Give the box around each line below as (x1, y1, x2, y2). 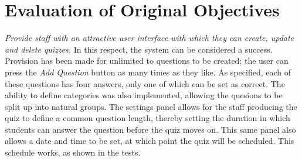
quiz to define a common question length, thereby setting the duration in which (5, 112, 290, 124)
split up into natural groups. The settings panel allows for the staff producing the (5, 100, 297, 112)
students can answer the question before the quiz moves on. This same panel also (5, 123, 296, 135)
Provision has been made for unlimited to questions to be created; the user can (5, 54, 289, 67)
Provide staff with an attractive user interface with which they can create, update (5, 32, 294, 44)
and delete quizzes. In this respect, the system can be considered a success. (5, 43, 273, 55)
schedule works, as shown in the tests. (5, 146, 141, 158)
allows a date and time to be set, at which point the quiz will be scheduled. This (5, 135, 294, 147)
